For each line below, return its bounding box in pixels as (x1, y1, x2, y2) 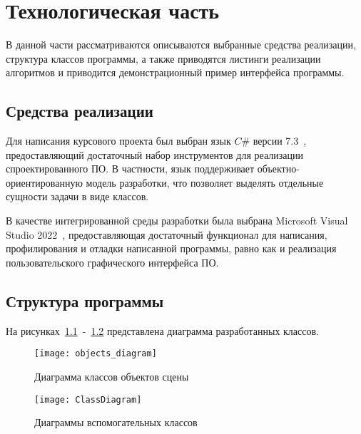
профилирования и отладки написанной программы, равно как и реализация (6, 241, 337, 256)
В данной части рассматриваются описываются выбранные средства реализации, (6, 37, 356, 52)
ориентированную (6, 175, 83, 190)
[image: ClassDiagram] (34, 394, 142, 405)
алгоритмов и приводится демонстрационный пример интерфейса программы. (6, 65, 345, 80)
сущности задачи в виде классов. (6, 189, 149, 204)
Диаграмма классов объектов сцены (34, 368, 189, 383)
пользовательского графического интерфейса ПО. (6, 254, 219, 269)
